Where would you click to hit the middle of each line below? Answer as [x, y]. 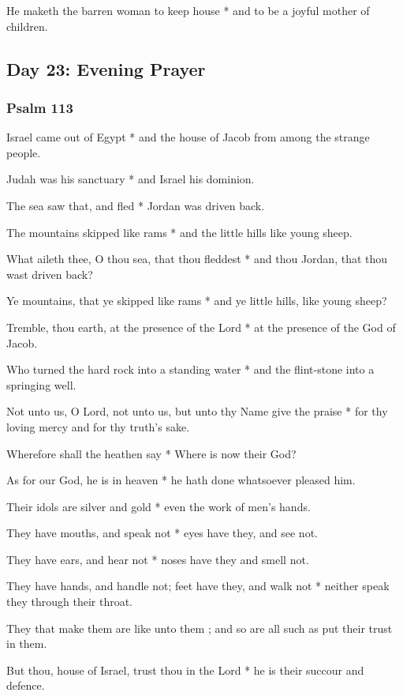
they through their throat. [69, 602]
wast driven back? [50, 274]
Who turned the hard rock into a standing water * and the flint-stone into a [190, 369]
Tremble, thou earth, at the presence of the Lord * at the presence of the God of [201, 327]
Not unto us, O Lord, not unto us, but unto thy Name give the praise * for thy [197, 411]
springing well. [41, 384]
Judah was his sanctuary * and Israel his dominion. [131, 179]
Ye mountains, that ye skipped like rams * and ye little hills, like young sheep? [197, 301]
